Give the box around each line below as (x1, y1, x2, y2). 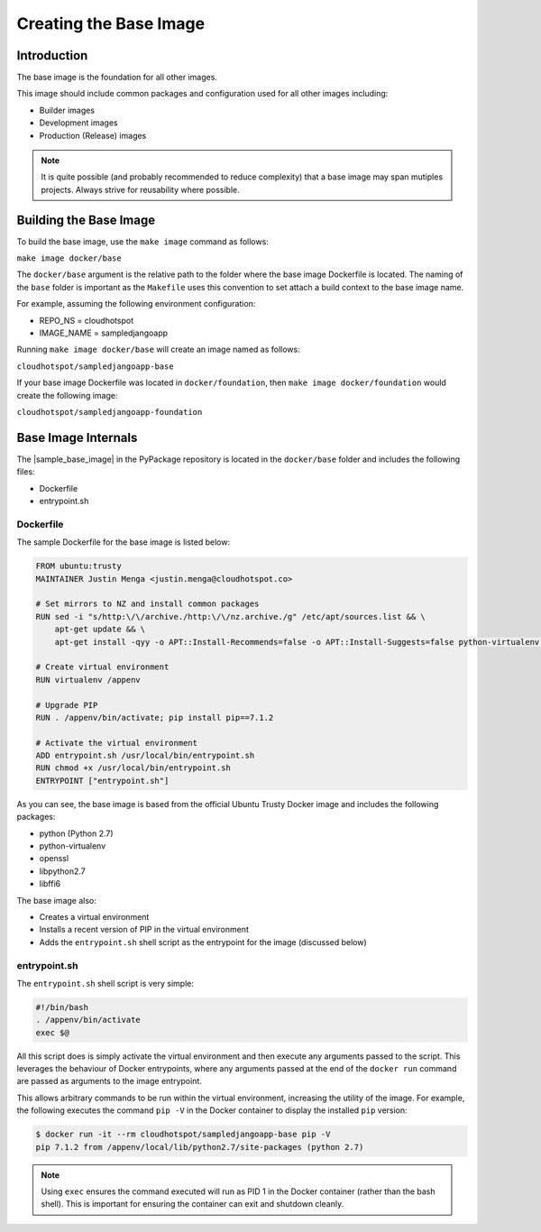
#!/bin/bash (35, 1002, 89, 1012)
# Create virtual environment (35, 662, 170, 672)
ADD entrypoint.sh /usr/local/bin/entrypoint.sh (35, 750, 255, 761)
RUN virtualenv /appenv (35, 675, 142, 685)
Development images (39, 117, 118, 128)
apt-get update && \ (54, 624, 146, 635)
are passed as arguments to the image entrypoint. (16, 1076, 202, 1087)
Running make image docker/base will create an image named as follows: (16, 344, 301, 355)
